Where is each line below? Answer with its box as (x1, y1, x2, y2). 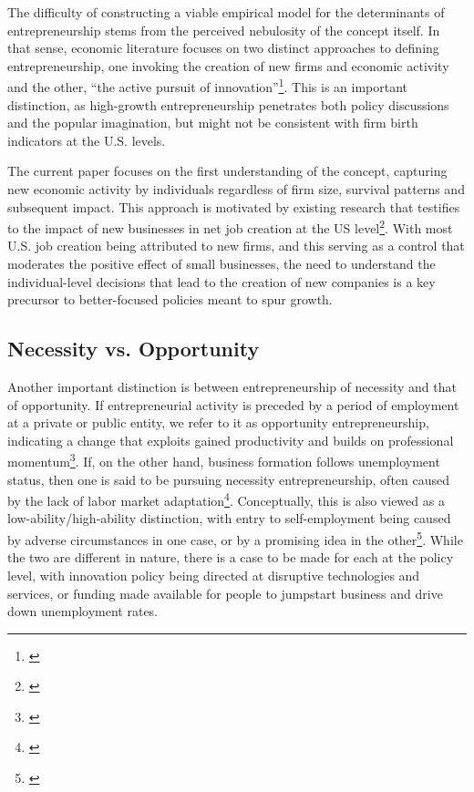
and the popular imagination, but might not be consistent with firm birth (7, 113, 418, 132)
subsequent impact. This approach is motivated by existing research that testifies (7, 197, 460, 216)
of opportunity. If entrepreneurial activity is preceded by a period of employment (7, 395, 459, 414)
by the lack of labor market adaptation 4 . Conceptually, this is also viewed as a (7, 489, 445, 509)
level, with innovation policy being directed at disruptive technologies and (7, 565, 420, 584)
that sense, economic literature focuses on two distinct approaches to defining (7, 38, 439, 57)
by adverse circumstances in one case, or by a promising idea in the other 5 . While (7, 528, 463, 549)
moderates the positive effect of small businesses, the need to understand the (7, 254, 436, 273)
